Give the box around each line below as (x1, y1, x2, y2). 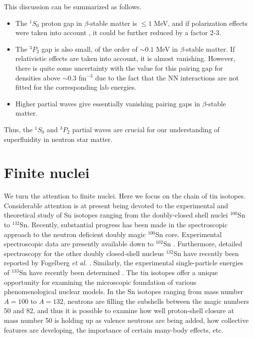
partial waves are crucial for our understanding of (72, 124, 220, 134)
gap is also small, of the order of (41, 43, 138, 54)
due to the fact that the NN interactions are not (95, 72, 239, 82)
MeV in (156, 43, 178, 54)
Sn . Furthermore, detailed (163, 239, 242, 249)
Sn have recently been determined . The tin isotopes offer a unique (19, 267, 218, 277)
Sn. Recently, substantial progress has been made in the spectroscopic (19, 219, 228, 230)
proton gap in (41, 18, 82, 28)
